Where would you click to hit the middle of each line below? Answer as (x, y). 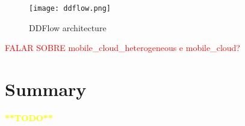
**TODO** (29, 117)
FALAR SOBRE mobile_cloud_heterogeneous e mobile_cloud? (123, 48)
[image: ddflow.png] (70, 8)
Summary (46, 89)
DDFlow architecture (68, 27)
